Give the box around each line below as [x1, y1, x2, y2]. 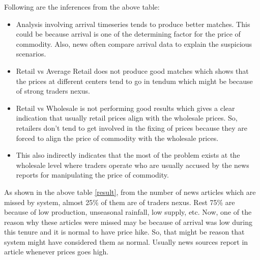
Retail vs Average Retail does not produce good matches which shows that [16, 65, 249, 76]
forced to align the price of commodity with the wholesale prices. [16, 132, 219, 143]
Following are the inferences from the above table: [4, 2, 160, 12]
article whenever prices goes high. [4, 246, 109, 257]
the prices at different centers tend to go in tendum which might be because [16, 75, 253, 86]
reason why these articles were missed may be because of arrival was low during [4, 216, 252, 227]
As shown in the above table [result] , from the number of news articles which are [4, 186, 256, 197]
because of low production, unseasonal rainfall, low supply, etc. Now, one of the [4, 207, 252, 217]
